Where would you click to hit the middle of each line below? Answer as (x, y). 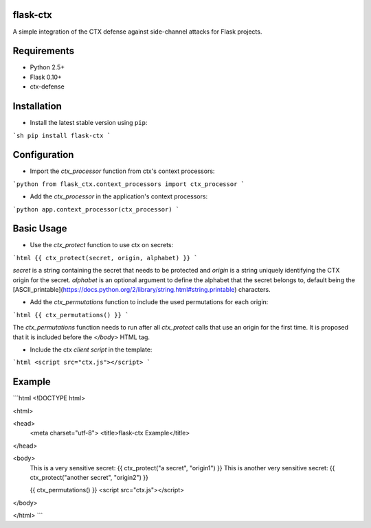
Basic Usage (40, 229)
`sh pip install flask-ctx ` (62, 135)
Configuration (43, 155)
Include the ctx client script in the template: (91, 349)
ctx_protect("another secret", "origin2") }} (89, 478)
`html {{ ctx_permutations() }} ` (71, 315)
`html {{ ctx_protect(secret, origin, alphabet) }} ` (105, 258)
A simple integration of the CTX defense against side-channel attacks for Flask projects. (137, 32)
